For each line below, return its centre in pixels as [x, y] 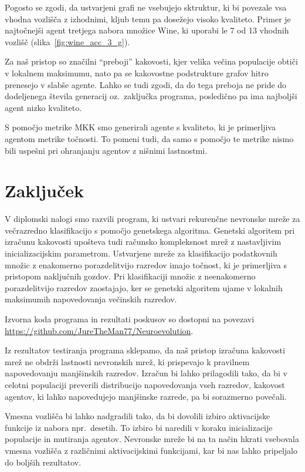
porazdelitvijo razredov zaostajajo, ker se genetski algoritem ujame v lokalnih [144, 287]
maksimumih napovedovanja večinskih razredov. [91, 299]
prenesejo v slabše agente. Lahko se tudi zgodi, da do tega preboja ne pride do [146, 84]
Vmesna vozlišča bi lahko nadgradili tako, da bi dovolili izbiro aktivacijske [138, 416]
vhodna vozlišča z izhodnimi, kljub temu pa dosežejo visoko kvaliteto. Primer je [148, 18]
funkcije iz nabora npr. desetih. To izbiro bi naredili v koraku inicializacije [139, 427]
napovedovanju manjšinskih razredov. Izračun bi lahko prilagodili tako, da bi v [146, 373]
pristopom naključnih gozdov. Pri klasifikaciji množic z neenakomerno [130, 276]
